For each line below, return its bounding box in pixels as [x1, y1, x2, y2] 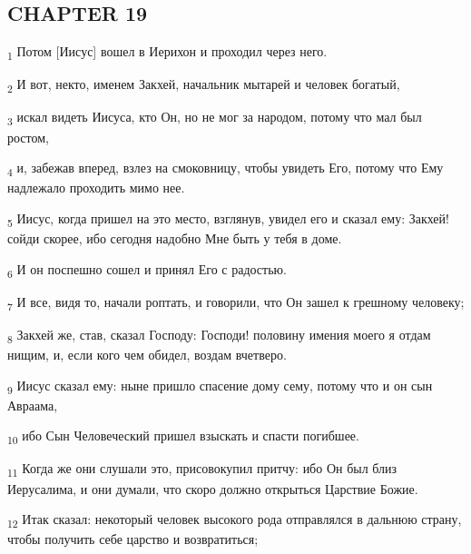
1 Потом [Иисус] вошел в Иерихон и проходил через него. [7, 42, 328, 63]
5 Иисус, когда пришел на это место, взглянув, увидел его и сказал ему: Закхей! [7, 208, 449, 230]
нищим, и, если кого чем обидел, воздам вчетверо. [7, 344, 287, 363]
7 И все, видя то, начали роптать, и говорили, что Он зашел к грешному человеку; [7, 292, 465, 313]
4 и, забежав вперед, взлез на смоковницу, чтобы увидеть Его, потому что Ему [7, 158, 444, 179]
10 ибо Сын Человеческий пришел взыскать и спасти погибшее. [7, 426, 359, 448]
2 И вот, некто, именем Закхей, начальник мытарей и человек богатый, [7, 74, 400, 96]
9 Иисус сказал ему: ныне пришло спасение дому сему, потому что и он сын [7, 375, 433, 397]
